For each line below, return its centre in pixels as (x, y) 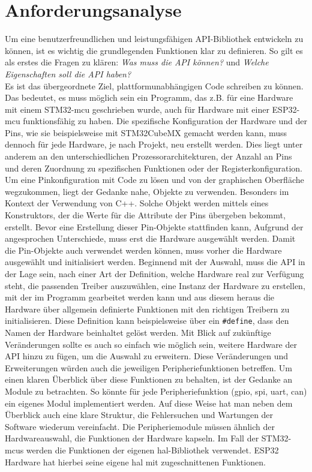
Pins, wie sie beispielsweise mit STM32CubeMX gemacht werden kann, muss (146, 132)
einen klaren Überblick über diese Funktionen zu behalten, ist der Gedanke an (148, 379)
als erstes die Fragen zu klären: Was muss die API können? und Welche (137, 62)
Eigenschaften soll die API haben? (68, 73)
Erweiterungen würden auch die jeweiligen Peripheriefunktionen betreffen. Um (148, 367)
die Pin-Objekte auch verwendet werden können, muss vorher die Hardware (143, 250)
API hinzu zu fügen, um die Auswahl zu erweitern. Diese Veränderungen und (147, 356)
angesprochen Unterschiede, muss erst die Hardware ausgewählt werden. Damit (150, 238)
